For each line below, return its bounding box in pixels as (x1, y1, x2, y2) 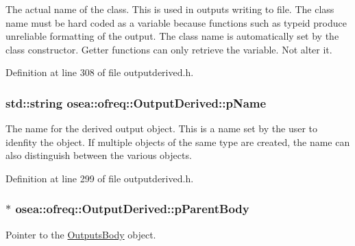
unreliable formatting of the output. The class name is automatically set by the (5, 29, 339, 43)
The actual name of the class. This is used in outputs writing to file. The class (5, 2, 334, 16)
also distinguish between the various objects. (5, 148, 192, 162)
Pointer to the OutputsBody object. (5, 227, 156, 241)
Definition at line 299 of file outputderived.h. (5, 171, 194, 185)
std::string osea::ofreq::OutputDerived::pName (5, 94, 267, 111)
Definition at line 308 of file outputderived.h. (5, 65, 194, 79)
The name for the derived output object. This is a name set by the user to (5, 121, 317, 136)
